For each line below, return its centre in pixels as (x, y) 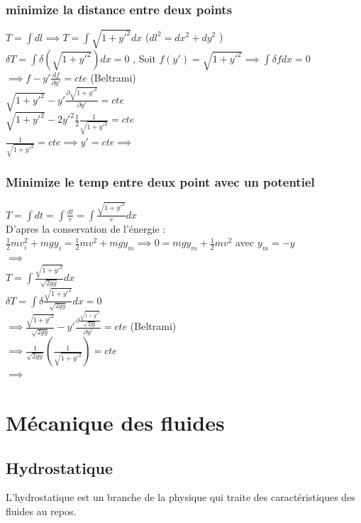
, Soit (144, 58)
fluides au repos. (41, 511)
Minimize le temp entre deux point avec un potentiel (160, 181)
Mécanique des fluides (115, 422)
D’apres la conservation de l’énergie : (86, 228)
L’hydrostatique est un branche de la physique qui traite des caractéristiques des (180, 497)
